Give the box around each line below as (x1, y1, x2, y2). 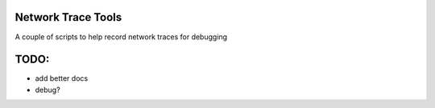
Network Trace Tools (14, 10, 122, 24)
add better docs (35, 74, 89, 83)
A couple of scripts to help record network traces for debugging (14, 32, 228, 42)
